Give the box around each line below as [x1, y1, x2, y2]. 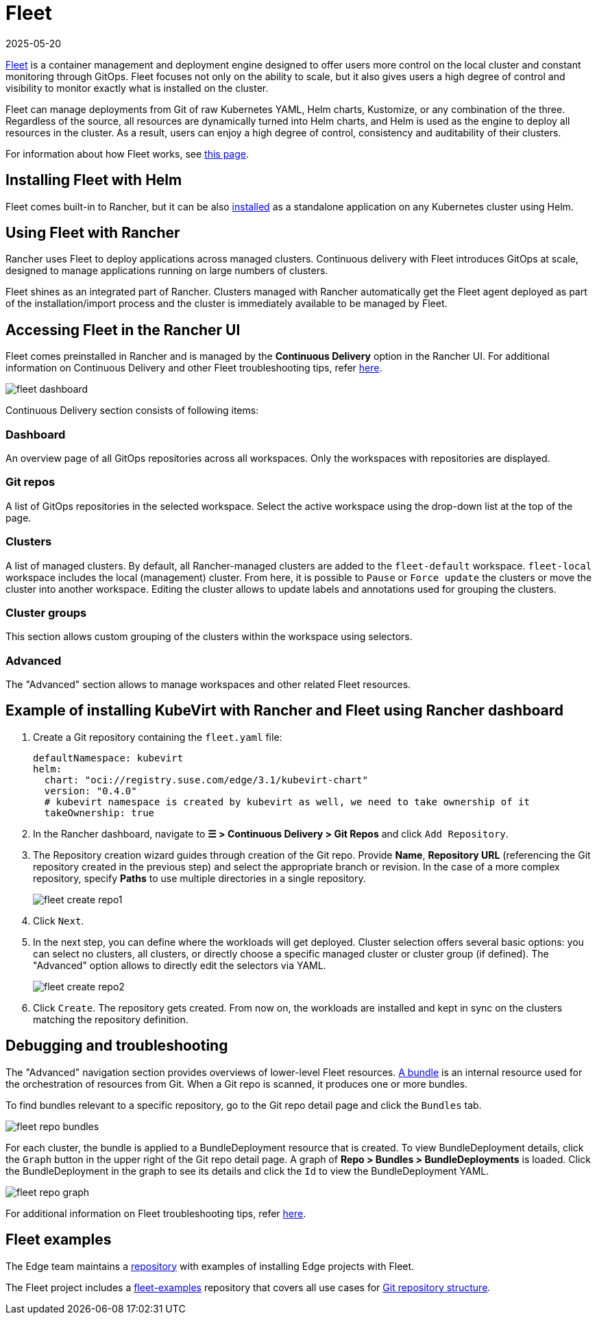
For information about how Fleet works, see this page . [5, 147, 249, 160]
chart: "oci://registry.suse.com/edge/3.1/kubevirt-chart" [44, 774, 368, 785]
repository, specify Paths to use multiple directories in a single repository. [33, 872, 366, 884]
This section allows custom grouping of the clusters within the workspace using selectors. [5, 631, 413, 643]
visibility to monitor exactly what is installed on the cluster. [5, 82, 269, 94]
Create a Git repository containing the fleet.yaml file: [33, 731, 282, 743]
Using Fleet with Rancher [5, 224, 180, 242]
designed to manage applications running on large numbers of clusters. [5, 265, 328, 277]
